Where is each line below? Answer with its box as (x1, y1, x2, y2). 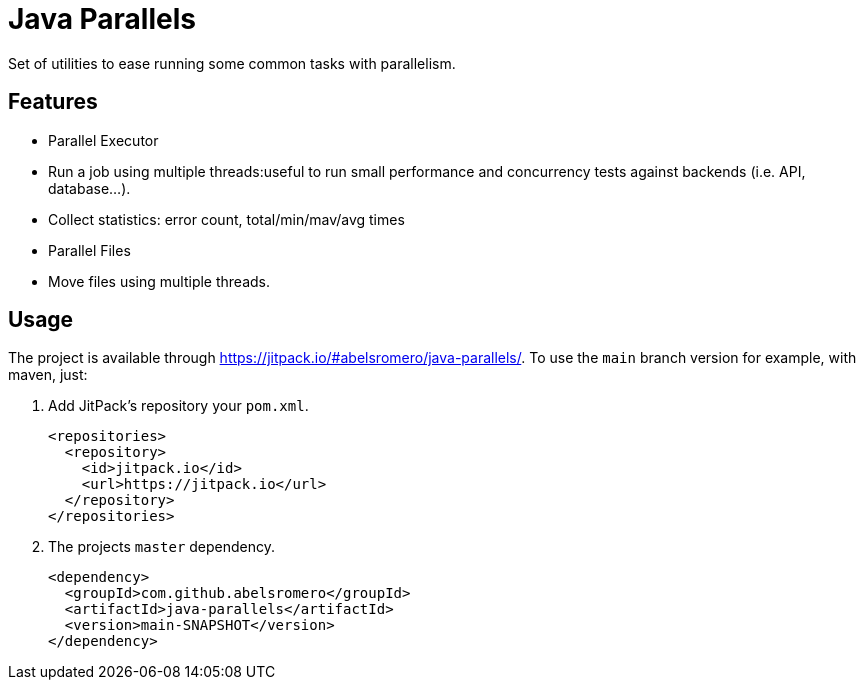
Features (8, 89, 98, 115)
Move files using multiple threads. (48, 272, 270, 290)
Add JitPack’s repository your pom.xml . (48, 397, 309, 415)
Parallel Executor (48, 131, 159, 149)
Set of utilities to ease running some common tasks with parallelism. (8, 54, 456, 72)
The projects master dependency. (48, 538, 276, 556)
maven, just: (8, 366, 88, 384)
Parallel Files (48, 241, 131, 259)
